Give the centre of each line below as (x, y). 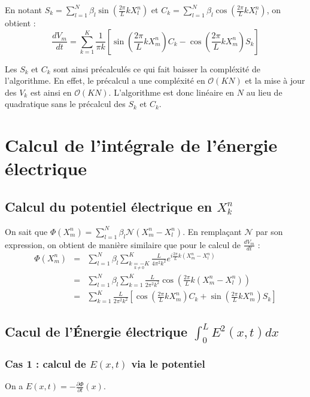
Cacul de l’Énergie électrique (96, 331)
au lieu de (264, 92)
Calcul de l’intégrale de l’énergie (141, 145)
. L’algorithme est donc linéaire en (171, 92)
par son (269, 231)
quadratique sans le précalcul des (65, 104)
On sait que (26, 231)
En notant (24, 10)
